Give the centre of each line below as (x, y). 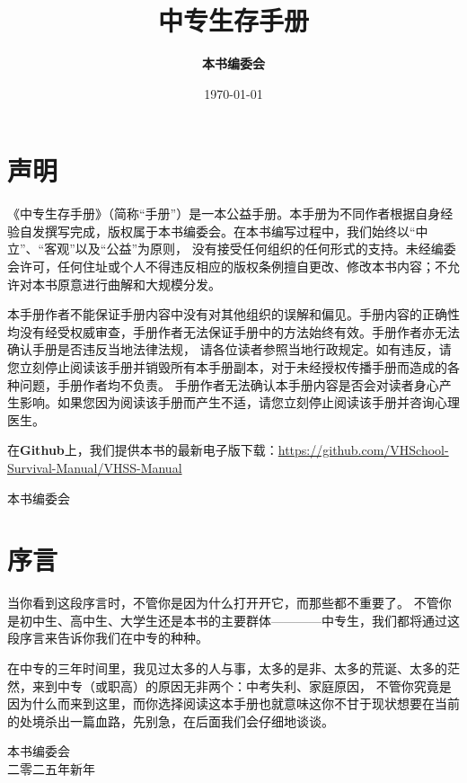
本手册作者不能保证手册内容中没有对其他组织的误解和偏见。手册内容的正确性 (233, 314)
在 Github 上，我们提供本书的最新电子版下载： (143, 450)
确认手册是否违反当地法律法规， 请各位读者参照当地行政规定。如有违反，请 (229, 349)
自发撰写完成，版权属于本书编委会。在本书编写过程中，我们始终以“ (217, 231)
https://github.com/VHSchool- (363, 450)
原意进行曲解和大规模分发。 (139, 284)
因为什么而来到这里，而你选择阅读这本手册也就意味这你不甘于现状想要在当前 (233, 703)
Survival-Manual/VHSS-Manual (95, 467)
